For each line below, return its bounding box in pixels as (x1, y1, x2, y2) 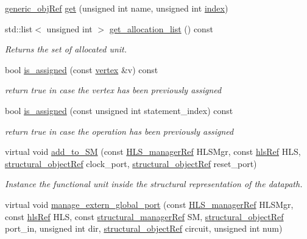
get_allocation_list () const (109, 22, 213, 35)
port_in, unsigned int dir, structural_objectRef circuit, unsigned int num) (5, 222, 283, 235)
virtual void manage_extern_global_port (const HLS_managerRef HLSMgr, (5, 198, 294, 210)
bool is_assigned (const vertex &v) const (5, 63, 158, 76)
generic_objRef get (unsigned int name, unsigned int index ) (5, 2, 228, 14)
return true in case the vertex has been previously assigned (5, 84, 222, 96)
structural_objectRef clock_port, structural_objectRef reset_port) (5, 157, 257, 169)
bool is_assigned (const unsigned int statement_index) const (5, 104, 233, 116)
